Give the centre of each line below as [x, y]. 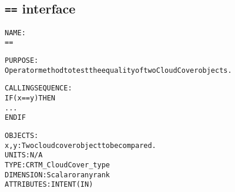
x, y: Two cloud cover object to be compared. [80, 145]
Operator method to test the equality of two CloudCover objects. [118, 70]
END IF [15, 118]
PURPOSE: [22, 61]
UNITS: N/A [24, 155]
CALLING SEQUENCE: [38, 88]
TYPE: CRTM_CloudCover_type [57, 165]
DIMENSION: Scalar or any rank [57, 175]
